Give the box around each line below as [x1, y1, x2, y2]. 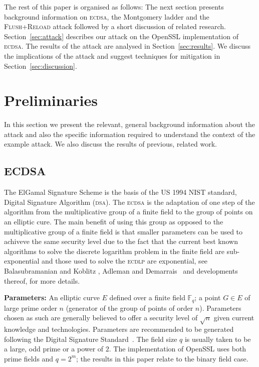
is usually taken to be [184, 333, 251, 344]
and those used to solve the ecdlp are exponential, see [42, 256, 208, 266]
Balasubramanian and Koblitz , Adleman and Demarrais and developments [4, 266, 238, 276]
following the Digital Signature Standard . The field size [4, 333, 177, 344]
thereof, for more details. [4, 275, 80, 286]
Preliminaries [4, 90, 98, 110]
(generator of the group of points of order [66, 302, 193, 313]
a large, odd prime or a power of [4, 343, 104, 354]
